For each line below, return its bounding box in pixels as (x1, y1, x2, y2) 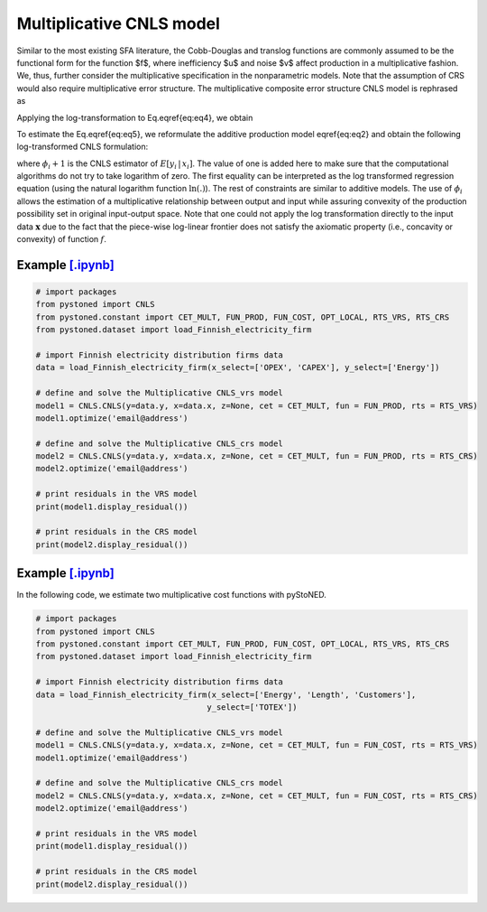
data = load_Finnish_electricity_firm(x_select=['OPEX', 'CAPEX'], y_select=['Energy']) (35, 362, 441, 373)
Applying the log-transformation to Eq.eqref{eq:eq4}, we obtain (16, 112, 253, 123)
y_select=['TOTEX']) (207, 703, 298, 712)
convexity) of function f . (16, 234, 107, 245)
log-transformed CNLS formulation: (16, 141, 149, 153)
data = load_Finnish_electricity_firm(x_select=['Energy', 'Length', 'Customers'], (35, 689, 417, 700)
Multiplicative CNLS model (16, 14, 221, 33)
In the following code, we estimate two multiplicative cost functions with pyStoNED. (16, 590, 326, 600)
